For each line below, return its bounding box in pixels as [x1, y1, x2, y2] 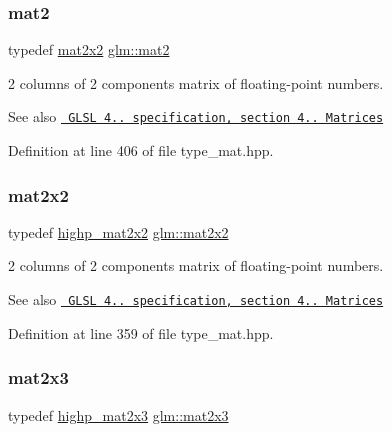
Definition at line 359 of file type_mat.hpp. [8, 322, 274, 343]
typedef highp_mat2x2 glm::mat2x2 [8, 221, 229, 242]
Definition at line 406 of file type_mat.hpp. [8, 140, 274, 161]
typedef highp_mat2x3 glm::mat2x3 [8, 404, 229, 425]
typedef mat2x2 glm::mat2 [8, 39, 170, 60]
